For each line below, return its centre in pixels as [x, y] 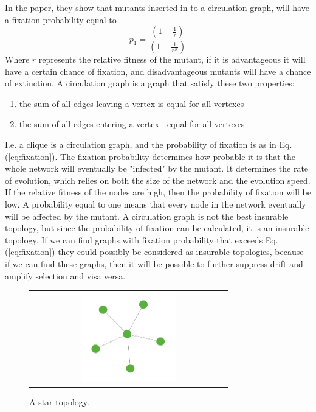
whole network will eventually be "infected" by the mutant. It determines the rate [157, 168]
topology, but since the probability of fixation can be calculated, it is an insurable [157, 228]
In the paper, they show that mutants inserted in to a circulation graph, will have [157, 7]
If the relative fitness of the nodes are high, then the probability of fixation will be [158, 192]
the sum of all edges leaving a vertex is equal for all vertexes [132, 103]
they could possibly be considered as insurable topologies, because [181, 252]
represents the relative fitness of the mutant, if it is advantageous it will [172, 59]
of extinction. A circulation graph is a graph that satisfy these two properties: [150, 83]
